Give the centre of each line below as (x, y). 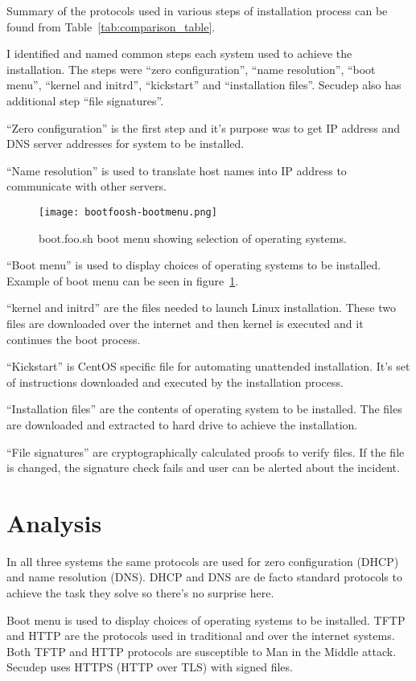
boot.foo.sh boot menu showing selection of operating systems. (193, 238)
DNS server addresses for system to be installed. (126, 144)
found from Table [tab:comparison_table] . (111, 26)
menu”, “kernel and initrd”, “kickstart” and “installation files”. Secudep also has (204, 85)
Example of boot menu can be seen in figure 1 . (123, 280)
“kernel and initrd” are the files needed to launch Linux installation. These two (201, 308)
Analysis (54, 522)
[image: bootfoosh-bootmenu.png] (128, 212)
